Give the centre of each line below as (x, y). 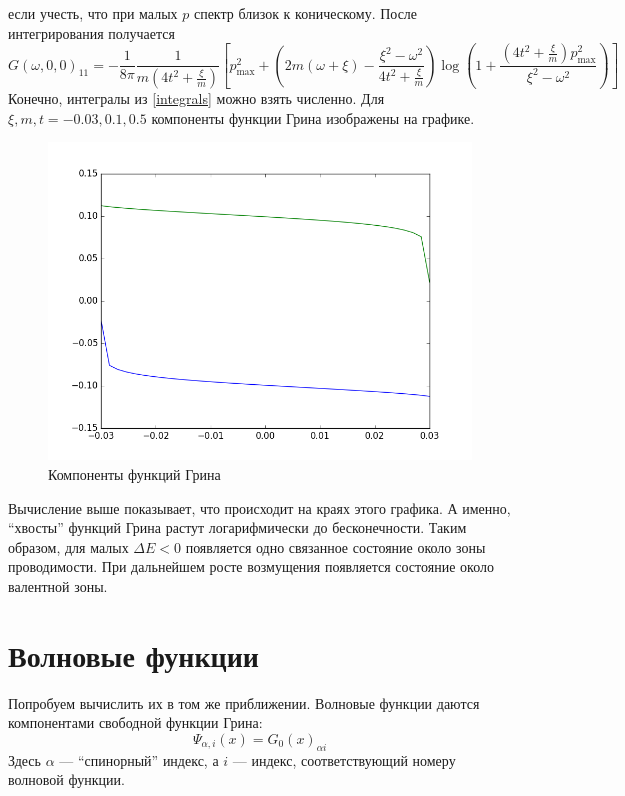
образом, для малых (68, 546)
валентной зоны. (58, 585)
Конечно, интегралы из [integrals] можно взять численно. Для (196, 98)
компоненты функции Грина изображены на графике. (313, 117)
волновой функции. (66, 779)
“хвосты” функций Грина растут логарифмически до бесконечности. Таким (237, 527)
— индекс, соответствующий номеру (344, 759)
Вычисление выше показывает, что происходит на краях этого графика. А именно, (259, 507)
